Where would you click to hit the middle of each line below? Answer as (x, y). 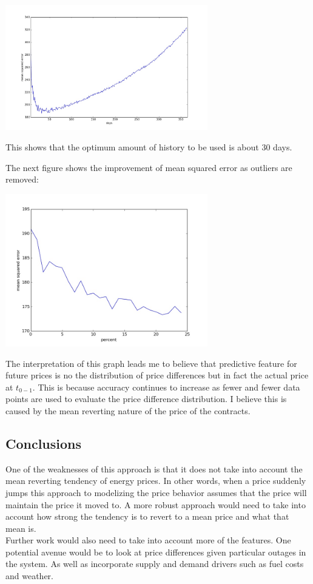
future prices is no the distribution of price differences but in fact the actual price (157, 375)
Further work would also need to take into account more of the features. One (148, 540)
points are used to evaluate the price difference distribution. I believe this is (146, 399)
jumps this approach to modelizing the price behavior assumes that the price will (156, 492)
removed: (22, 179)
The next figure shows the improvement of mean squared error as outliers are (149, 167)
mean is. (21, 528)
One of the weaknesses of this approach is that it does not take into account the (154, 468)
